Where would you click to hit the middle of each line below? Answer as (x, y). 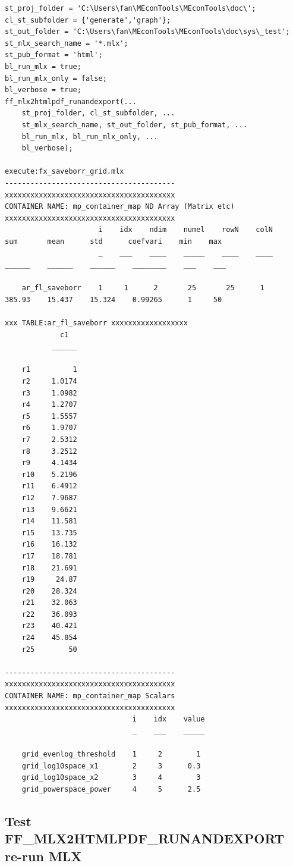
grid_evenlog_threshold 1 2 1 (111, 754)
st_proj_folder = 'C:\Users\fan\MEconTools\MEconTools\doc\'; (130, 8)
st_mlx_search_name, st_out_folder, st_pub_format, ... (135, 125)
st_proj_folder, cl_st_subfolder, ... (98, 113)
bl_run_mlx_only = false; (56, 78)
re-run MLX (43, 856)
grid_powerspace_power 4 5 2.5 (111, 789)
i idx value (168, 719)
